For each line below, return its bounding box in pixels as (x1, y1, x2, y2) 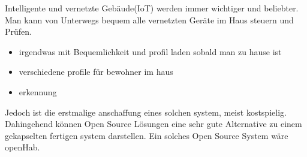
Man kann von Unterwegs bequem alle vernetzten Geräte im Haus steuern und (5, 13, 294, 26)
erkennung (19, 85, 57, 98)
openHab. (5, 141, 40, 153)
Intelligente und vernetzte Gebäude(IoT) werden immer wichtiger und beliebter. (5, 2, 299, 14)
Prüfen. (5, 25, 32, 38)
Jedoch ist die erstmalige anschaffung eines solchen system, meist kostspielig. (5, 105, 287, 118)
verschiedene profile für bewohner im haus (19, 65, 173, 78)
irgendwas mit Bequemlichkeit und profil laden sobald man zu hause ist (19, 45, 282, 58)
